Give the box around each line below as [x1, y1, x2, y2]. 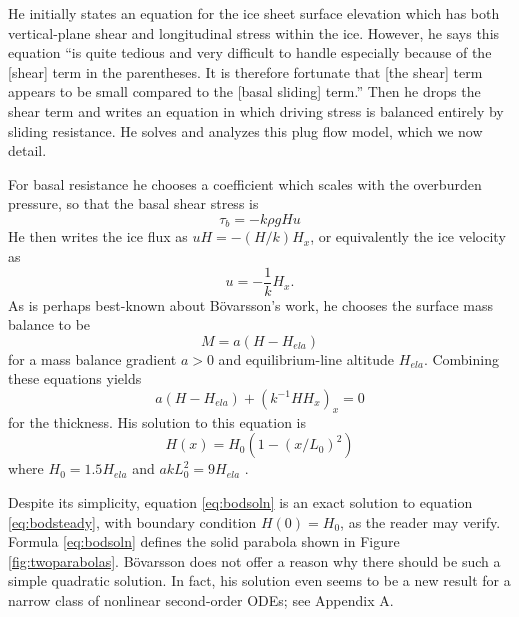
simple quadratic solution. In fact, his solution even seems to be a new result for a [8, 570, 511, 591]
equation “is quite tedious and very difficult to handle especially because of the [8, 42, 492, 63]
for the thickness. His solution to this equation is [8, 411, 307, 432]
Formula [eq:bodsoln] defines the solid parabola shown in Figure [8, 531, 400, 552]
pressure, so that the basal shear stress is [8, 193, 259, 214]
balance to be [8, 314, 91, 335]
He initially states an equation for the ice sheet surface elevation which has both [8, 3, 500, 23]
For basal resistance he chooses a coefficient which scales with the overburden [8, 173, 482, 194]
